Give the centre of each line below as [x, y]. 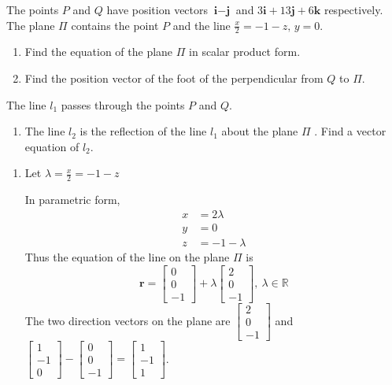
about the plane [260, 131]
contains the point [115, 25]
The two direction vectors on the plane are [128, 320]
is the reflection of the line [143, 131]
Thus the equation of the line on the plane [127, 256]
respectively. [353, 9]
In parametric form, [72, 200]
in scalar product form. [245, 52]
